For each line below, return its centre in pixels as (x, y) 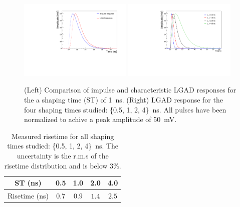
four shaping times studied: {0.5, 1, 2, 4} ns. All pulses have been (125, 109)
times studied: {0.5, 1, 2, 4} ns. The (63, 146)
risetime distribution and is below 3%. (63, 165)
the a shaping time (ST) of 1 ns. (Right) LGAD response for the (124, 100)
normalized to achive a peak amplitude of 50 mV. (100, 119)
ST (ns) (28, 183)
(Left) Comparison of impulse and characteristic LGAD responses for (130, 90)
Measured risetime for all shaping (63, 136)
